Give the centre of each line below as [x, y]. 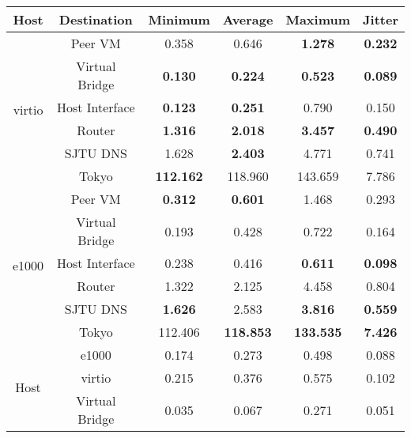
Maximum [318, 19]
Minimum [179, 19]
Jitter [381, 19]
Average [248, 19]
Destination [96, 19]
